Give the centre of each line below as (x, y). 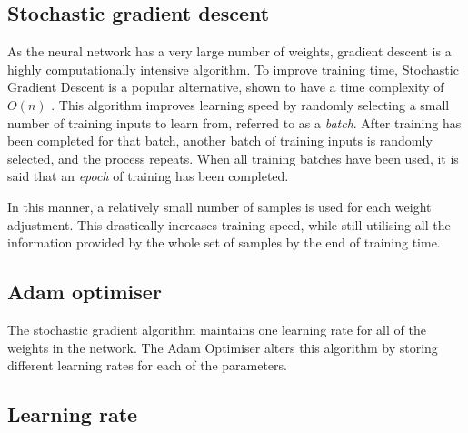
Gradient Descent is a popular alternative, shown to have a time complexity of (226, 87)
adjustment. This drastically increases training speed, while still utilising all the (229, 224)
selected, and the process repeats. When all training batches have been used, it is (233, 158)
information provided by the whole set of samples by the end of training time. (224, 242)
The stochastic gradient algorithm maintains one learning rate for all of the (217, 329)
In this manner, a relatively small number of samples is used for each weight (219, 206)
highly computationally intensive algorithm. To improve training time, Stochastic (233, 69)
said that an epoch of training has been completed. (148, 176)
